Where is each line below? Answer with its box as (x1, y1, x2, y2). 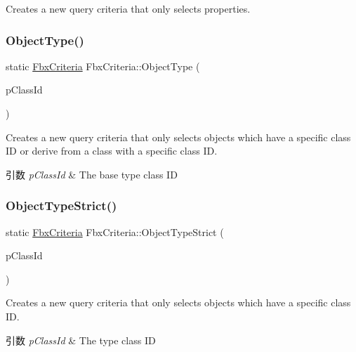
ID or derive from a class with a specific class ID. (6, 143, 218, 158)
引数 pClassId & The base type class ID (6, 167, 178, 181)
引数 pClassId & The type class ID (6, 332, 156, 347)
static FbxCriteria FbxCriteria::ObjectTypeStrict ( (6, 224, 224, 239)
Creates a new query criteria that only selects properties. (6, 1, 251, 15)
